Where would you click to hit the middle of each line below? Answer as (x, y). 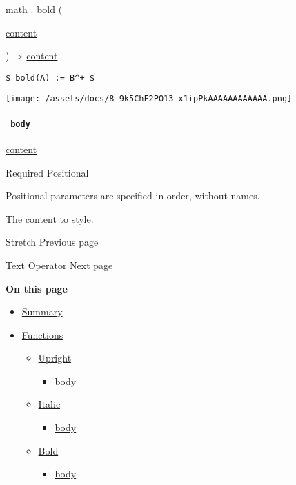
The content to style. (50, 218)
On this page (37, 288)
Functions (42, 334)
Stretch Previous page (52, 242)
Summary (42, 311)
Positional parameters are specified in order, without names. (133, 196)
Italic (49, 404)
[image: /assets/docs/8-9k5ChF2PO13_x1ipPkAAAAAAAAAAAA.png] (149, 99)
